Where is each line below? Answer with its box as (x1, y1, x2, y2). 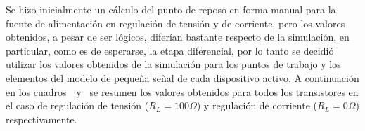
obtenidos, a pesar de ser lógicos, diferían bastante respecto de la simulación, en (6, 29, 350, 44)
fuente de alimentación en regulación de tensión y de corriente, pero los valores (6, 15, 345, 30)
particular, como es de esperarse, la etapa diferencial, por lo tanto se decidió (6, 43, 334, 57)
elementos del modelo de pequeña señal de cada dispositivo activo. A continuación (6, 70, 359, 85)
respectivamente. (6, 111, 77, 126)
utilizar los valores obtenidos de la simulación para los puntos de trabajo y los (6, 57, 341, 71)
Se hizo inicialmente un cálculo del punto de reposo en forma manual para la (6, 2, 336, 16)
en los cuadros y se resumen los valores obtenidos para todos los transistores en (6, 84, 359, 99)
